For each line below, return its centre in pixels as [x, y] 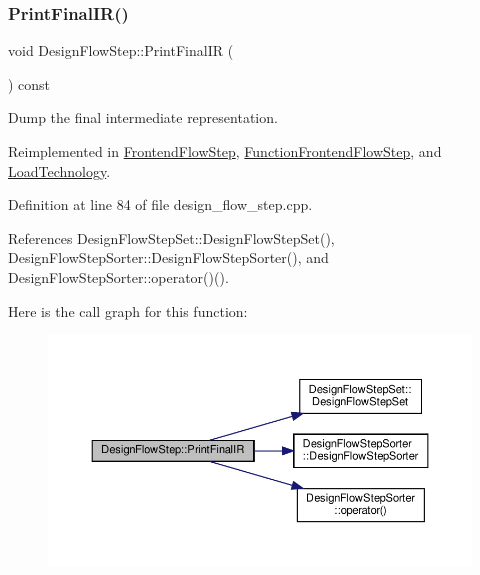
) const [29, 83]
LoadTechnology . [59, 170]
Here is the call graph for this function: [128, 310]
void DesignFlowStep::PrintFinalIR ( [121, 50]
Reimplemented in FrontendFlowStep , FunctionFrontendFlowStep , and [225, 151]
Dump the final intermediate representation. [143, 117]
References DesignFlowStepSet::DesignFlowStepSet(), [171, 237]
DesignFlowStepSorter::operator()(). [118, 276]
